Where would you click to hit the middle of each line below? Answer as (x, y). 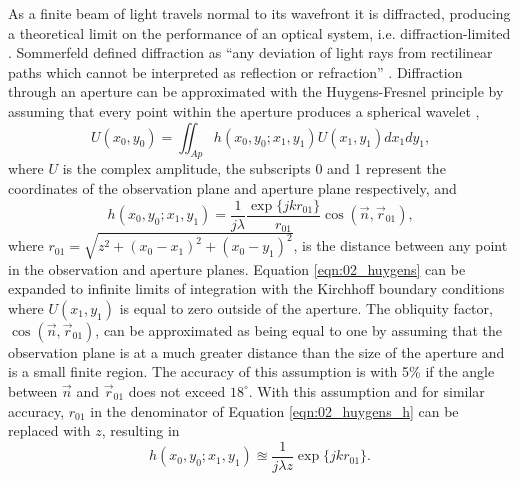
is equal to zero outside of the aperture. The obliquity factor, (306, 307)
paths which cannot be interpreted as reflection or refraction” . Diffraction (235, 71)
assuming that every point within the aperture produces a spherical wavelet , (244, 110)
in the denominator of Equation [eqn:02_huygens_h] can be (274, 410)
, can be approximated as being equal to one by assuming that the (298, 329)
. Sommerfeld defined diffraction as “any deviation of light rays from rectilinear (250, 52)
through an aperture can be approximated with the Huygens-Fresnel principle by (256, 91)
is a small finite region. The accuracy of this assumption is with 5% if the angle (251, 371)
